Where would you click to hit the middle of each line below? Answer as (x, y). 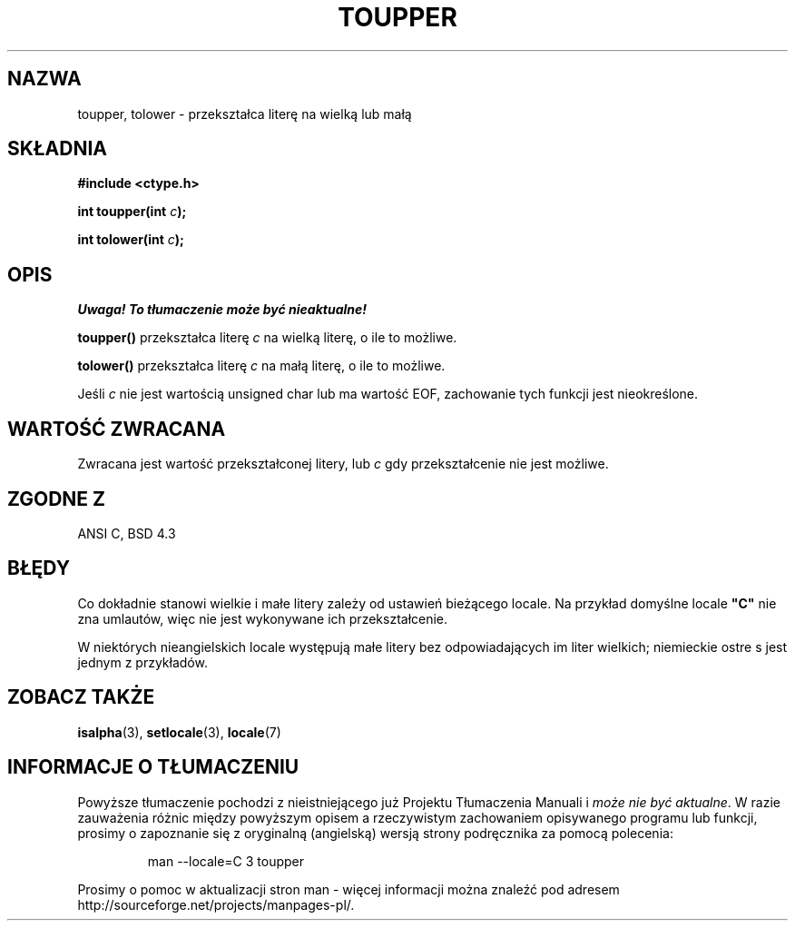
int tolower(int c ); (131, 240)
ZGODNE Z (57, 499)
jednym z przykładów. (142, 662)
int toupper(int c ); (132, 212)
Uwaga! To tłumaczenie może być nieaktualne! (222, 310)
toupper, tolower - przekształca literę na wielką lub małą (245, 114)
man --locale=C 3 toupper (226, 861)
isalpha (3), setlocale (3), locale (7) (179, 732)
